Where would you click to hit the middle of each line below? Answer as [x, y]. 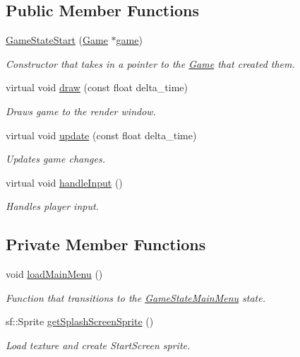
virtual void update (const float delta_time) [101, 135]
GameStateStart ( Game [57, 40]
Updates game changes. [55, 159]
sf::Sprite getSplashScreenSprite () [80, 321]
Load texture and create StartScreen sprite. [98, 345]
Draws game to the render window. [81, 111]
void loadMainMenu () [54, 274]
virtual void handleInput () [64, 182]
